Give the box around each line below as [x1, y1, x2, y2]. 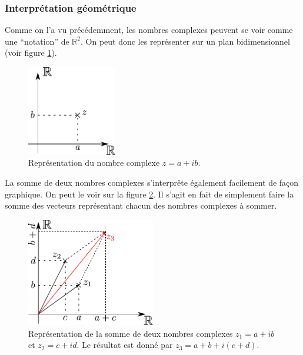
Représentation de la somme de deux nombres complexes [28, 327, 233, 339]
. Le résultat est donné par [76, 339, 173, 351]
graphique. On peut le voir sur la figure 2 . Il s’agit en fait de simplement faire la [5, 187, 294, 200]
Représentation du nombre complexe [28, 156, 160, 169]
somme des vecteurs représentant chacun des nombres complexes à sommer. [5, 199, 277, 212]
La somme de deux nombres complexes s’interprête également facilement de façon [5, 176, 299, 189]
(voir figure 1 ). [5, 46, 57, 59]
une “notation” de [5, 35, 69, 47]
